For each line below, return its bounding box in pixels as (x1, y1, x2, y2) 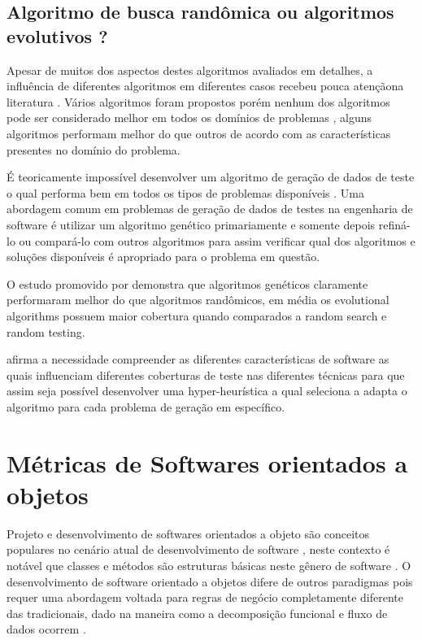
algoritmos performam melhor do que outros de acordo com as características (7, 124, 391, 141)
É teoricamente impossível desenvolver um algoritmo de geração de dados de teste (7, 168, 415, 185)
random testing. (7, 323, 85, 340)
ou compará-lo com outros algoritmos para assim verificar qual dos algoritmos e (19, 232, 415, 249)
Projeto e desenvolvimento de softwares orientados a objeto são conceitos (7, 525, 369, 542)
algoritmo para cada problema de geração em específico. (7, 398, 285, 415)
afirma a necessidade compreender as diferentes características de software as (7, 350, 389, 368)
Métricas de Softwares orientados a (7, 446, 408, 479)
